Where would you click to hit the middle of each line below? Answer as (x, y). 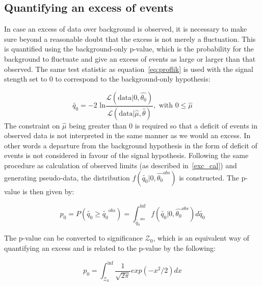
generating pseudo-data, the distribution (67, 177)
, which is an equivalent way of (201, 238)
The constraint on (32, 125)
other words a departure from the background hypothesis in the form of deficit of (131, 145)
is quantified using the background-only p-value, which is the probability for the (129, 49)
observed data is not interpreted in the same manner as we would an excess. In (127, 135)
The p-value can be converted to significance (73, 238)
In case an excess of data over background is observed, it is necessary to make (126, 29)
